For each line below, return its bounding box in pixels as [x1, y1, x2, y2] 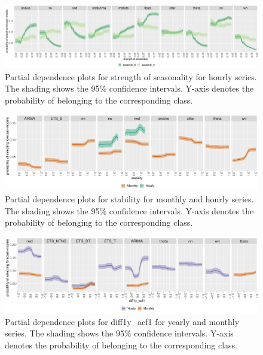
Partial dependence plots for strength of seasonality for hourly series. [5, 70, 257, 83]
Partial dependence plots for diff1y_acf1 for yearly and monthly [5, 315, 240, 327]
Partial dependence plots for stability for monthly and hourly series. [5, 193, 254, 205]
